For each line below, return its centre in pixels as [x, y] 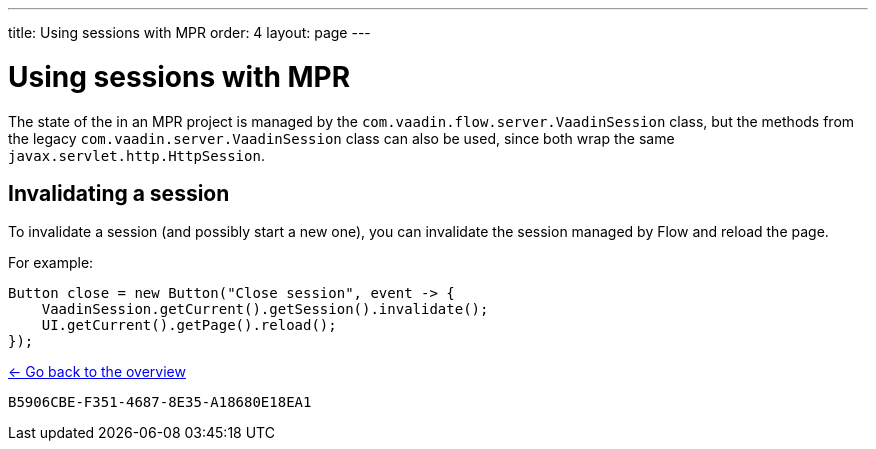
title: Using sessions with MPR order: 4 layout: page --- [189, 32]
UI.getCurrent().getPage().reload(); [189, 325]
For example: [51, 263]
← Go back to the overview [97, 372]
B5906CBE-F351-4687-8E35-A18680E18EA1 [160, 402]
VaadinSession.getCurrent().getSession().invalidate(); [265, 309]
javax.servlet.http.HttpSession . [136, 155]
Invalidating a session [119, 193]
